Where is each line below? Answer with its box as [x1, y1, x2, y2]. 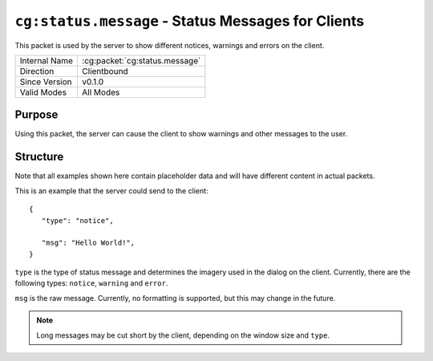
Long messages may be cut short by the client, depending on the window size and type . [36, 330, 330, 340]
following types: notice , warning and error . [14, 278, 168, 288]
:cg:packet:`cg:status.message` [81, 55, 201, 66]
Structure [14, 150, 64, 164]
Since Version [19, 76, 72, 87]
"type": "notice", [41, 216, 114, 225]
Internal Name [19, 55, 74, 66]
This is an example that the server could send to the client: [14, 185, 208, 196]
